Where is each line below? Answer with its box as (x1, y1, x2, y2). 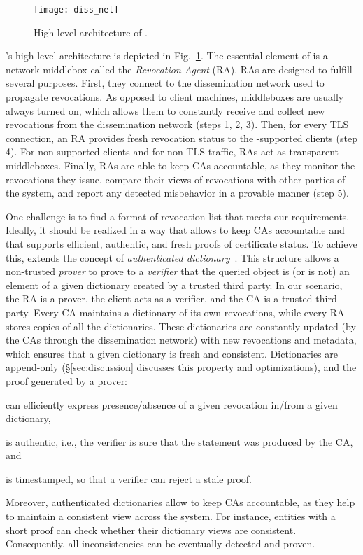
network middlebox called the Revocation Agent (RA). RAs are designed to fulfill (6, 62, 353, 76)
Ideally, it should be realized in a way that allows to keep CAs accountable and (6, 223, 345, 237)
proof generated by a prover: (6, 373, 128, 388)
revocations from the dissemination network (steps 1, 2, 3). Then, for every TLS (6, 117, 349, 132)
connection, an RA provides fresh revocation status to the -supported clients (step (6, 130, 357, 145)
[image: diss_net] (34, 5, 119, 15)
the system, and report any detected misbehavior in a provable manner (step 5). (6, 185, 349, 200)
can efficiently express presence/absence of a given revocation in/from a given (6, 397, 338, 412)
